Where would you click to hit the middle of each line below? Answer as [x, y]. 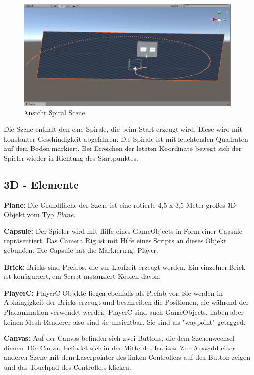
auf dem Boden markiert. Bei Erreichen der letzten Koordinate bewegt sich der [123, 148]
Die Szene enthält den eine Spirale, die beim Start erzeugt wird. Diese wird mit [123, 129]
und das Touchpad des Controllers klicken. [68, 366]
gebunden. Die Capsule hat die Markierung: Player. [81, 250]
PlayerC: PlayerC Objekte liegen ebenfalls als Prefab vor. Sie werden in [113, 292]
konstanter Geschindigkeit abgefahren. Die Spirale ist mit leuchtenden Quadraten [126, 138]
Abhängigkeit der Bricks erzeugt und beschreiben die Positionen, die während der [127, 302]
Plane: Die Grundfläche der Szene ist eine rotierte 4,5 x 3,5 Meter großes [114, 205]
